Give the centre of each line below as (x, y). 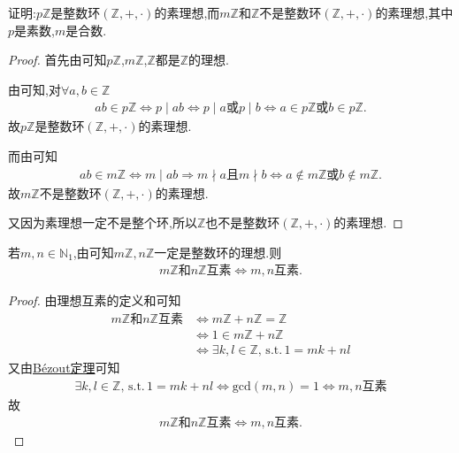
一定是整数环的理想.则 (218, 252)
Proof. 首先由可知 (57, 60)
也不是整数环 (243, 223)
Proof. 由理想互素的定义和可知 (95, 300)
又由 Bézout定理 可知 (64, 368)
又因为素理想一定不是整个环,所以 (103, 223)
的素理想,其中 (414, 12)
